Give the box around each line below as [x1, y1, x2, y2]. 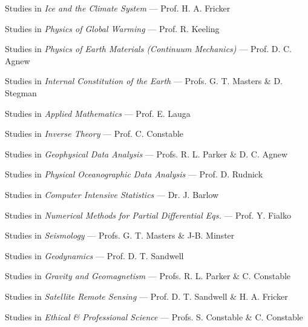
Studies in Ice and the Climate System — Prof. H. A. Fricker [5, 2, 231, 14]
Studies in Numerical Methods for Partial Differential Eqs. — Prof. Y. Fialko [5, 208, 291, 221]
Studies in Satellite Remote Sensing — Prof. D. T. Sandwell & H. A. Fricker [5, 289, 288, 302]
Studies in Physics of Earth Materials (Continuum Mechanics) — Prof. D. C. [5, 42, 292, 55]
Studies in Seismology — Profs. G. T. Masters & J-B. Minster [5, 229, 235, 242]
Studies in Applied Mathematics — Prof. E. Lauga [5, 107, 191, 119]
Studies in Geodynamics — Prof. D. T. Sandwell [5, 249, 184, 262]
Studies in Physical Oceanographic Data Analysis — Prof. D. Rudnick [5, 168, 263, 180]
